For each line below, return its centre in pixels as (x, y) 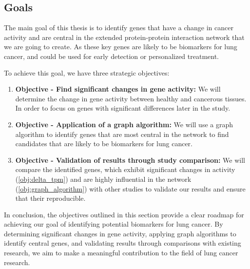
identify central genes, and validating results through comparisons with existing (123, 243)
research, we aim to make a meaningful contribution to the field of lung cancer (121, 253)
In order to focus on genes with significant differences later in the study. (123, 108)
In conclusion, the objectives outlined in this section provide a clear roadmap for (124, 214)
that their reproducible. (50, 198)
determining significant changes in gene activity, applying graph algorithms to (120, 233)
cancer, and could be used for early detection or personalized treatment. (111, 56)
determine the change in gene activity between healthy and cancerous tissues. (131, 98)
